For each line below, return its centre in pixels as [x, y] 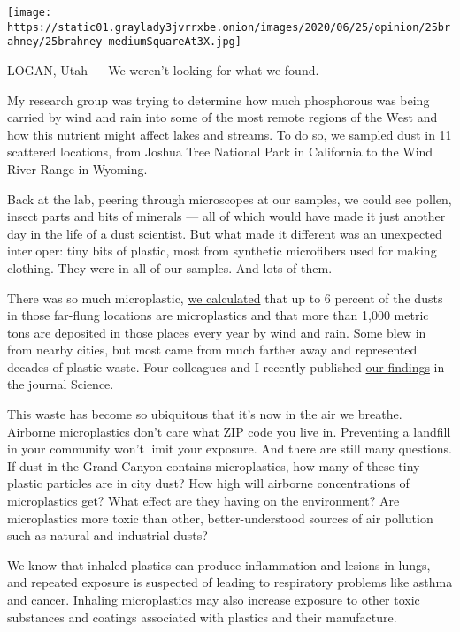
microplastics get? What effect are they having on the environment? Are [203, 501]
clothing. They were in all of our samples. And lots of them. [170, 267]
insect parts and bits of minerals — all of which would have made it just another [226, 216]
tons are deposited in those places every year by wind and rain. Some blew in [217, 332]
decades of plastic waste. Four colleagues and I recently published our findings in [226, 366]
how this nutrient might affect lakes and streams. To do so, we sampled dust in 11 [230, 134]
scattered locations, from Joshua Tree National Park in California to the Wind [220, 152]
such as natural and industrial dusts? [107, 535]
